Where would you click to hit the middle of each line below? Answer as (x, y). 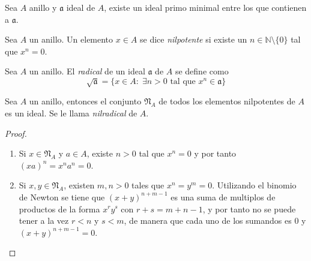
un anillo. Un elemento (71, 39)
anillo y (43, 7)
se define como (202, 71)
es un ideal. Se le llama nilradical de (71, 112)
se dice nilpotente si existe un (194, 39)
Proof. (16, 133)
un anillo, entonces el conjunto (85, 101)
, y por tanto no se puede (249, 208)
